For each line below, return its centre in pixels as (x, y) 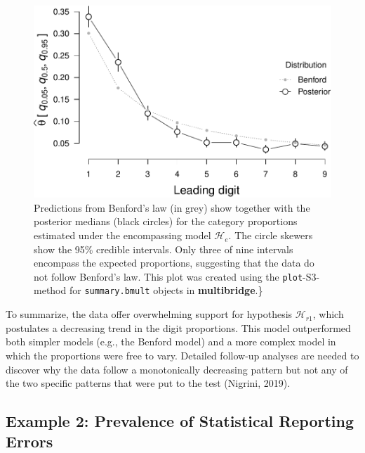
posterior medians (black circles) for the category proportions (166, 221)
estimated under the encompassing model (122, 235)
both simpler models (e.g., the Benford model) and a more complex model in (171, 342)
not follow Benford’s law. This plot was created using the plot (168, 276)
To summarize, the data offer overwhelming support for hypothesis (149, 314)
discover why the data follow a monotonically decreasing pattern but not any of (177, 369)
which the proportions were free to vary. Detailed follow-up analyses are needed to (182, 355)
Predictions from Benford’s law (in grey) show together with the (172, 207)
